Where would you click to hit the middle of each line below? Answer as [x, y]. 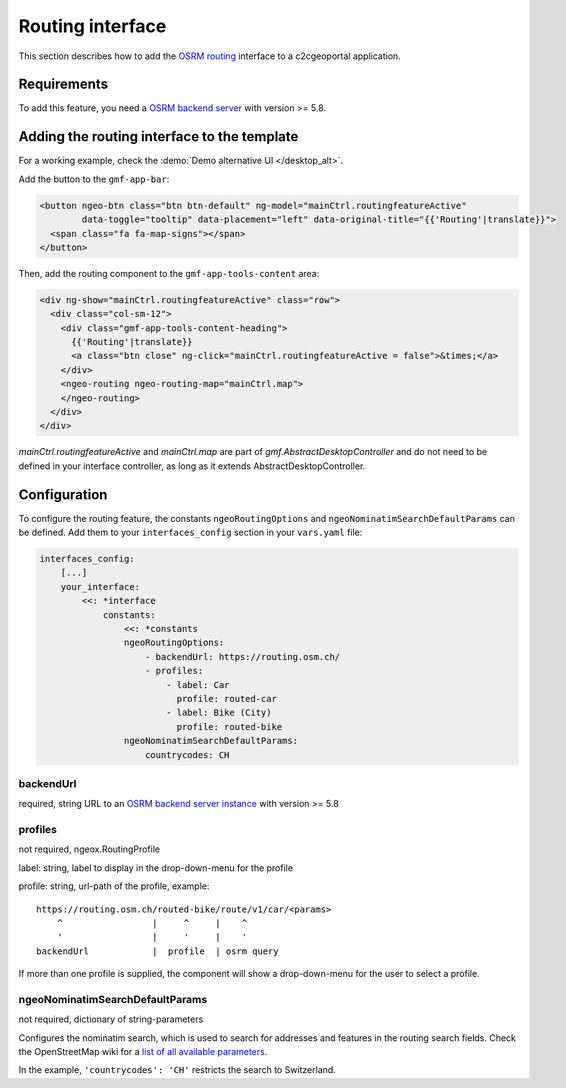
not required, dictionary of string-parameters [111, 1019]
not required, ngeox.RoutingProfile [89, 849]
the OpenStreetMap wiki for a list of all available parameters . [143, 1052]
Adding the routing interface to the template [158, 136]
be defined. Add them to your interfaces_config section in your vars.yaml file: [190, 532]
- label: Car [197, 684]
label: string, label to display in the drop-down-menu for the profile [156, 867]
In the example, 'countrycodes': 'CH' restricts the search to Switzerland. [177, 1070]
